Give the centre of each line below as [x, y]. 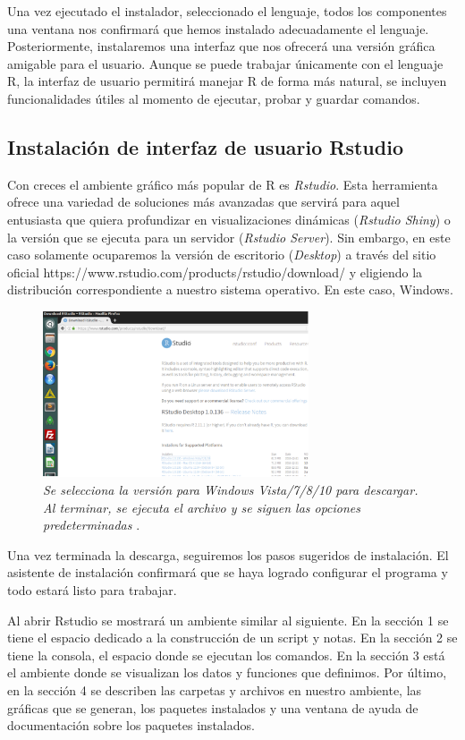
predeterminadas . [92, 525]
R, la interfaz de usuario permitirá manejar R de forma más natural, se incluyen [227, 81]
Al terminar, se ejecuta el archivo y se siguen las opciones [202, 507]
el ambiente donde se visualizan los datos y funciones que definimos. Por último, [227, 672]
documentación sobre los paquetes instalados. [131, 725]
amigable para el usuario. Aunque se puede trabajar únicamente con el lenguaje [225, 63]
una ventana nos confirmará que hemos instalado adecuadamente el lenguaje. [218, 28]
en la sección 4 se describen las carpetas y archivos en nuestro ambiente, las [215, 689]
